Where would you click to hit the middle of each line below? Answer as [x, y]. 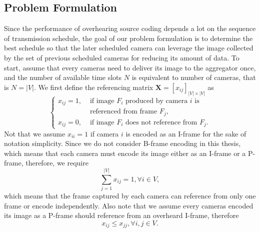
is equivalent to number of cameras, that [194, 77]
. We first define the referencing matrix [93, 87]
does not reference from [161, 122]
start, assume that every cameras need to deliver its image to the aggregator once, [130, 67]
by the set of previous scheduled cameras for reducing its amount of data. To [122, 57]
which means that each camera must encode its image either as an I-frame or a [125, 153]
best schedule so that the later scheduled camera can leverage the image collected [129, 48]
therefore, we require [57, 163]
